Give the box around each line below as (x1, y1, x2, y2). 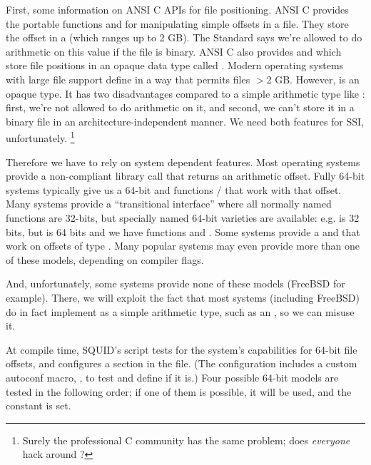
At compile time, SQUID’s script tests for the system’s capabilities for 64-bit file (6, 342, 357, 357)
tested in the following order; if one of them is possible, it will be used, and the (6, 384, 352, 399)
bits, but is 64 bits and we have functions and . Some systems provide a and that (6, 224, 360, 239)
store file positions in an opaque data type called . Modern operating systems (6, 58, 344, 73)
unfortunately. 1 (6, 128, 75, 145)
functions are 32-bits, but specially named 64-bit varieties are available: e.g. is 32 (6, 210, 360, 225)
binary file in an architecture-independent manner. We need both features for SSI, (6, 113, 365, 128)
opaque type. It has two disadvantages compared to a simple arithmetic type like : (6, 86, 365, 101)
